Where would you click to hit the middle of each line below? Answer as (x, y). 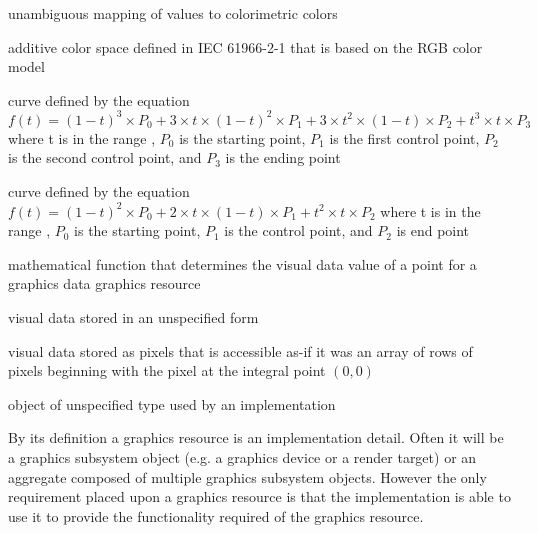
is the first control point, (404, 137)
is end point (433, 230)
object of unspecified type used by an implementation (172, 403)
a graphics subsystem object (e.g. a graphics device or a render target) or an (242, 457)
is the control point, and (298, 230)
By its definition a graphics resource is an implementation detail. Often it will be (256, 437)
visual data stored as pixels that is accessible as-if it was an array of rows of (240, 350)
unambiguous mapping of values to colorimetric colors (173, 13)
